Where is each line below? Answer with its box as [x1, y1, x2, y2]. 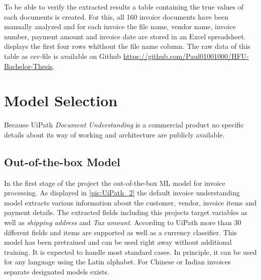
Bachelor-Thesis [4, 60, 53, 71]
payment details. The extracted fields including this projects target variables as [4, 207, 247, 218]
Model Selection [4, 90, 117, 111]
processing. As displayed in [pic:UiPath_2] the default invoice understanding [4, 187, 240, 198]
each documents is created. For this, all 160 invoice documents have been [4, 11, 228, 22]
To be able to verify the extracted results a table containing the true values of [4, 2, 244, 12]
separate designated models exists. [4, 266, 109, 277]
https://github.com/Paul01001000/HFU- [123, 50, 249, 61]
